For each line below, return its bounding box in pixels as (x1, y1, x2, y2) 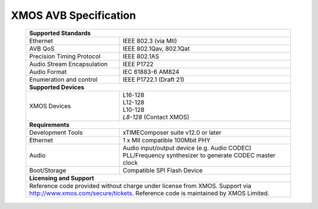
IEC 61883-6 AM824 (122, 68, 180, 76)
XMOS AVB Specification (11, 9, 137, 22)
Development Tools (29, 128, 83, 137)
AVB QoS (29, 44, 55, 52)
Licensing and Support (29, 174, 94, 182)
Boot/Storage (29, 166, 67, 174)
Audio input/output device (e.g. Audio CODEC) (122, 144, 251, 152)
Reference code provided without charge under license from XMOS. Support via (29, 181, 251, 190)
